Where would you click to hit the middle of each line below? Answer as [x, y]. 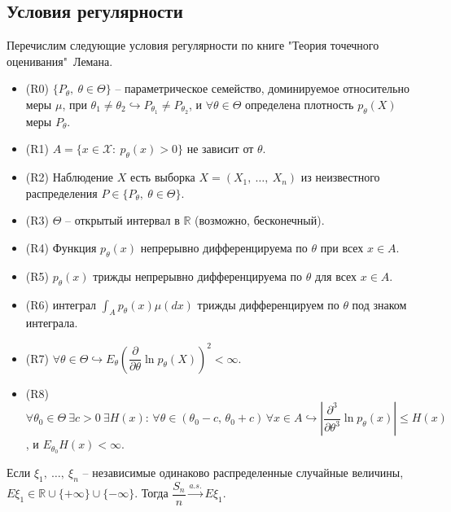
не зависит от [220, 149]
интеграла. [52, 323]
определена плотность [300, 104]
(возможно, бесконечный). [260, 220]
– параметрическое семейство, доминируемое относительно [262, 88]
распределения [61, 193]
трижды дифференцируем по [268, 304]
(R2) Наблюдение [70, 177]
